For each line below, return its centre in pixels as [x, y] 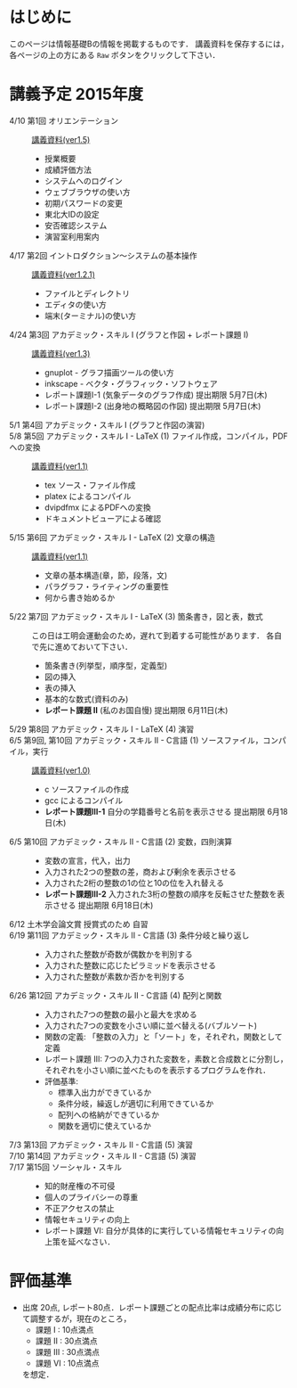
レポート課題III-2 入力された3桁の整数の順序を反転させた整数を [161, 894]
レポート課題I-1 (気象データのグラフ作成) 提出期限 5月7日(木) [156, 394]
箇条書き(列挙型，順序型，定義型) [106, 665]
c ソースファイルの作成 [87, 789]
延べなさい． [92, 1241]
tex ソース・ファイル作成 [90, 485]
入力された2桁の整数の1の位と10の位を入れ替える [134, 883]
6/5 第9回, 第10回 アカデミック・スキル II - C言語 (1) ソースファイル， [136, 740]
